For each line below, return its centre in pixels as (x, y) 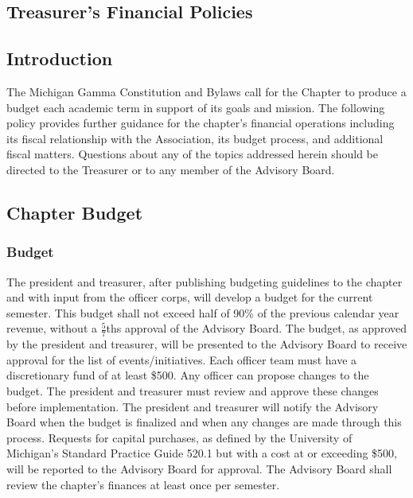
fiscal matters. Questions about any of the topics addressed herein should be (193, 154)
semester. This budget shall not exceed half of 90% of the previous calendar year (203, 312)
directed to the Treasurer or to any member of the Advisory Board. (171, 169)
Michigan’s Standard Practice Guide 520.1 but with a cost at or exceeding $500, (202, 453)
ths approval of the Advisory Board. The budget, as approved (257, 328)
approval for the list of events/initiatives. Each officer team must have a (182, 359)
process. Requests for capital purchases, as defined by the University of (179, 437)
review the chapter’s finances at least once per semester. (143, 484)
